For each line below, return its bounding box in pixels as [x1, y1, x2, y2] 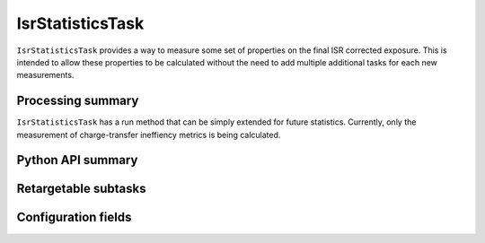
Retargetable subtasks [16, 181, 147, 196]
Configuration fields [16, 210, 132, 225]
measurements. [16, 70, 75, 81]
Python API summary [16, 152, 138, 168]
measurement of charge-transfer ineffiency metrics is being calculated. [16, 129, 281, 140]
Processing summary [16, 93, 139, 108]
